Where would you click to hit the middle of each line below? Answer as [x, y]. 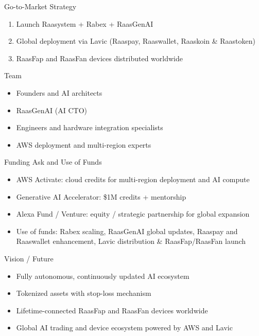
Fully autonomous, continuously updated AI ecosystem [103, 276]
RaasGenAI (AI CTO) [52, 110]
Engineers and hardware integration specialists [90, 127]
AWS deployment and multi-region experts [84, 144]
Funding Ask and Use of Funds [53, 162]
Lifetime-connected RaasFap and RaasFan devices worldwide [112, 310]
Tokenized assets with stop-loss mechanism [84, 293]
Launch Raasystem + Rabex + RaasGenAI [85, 23]
